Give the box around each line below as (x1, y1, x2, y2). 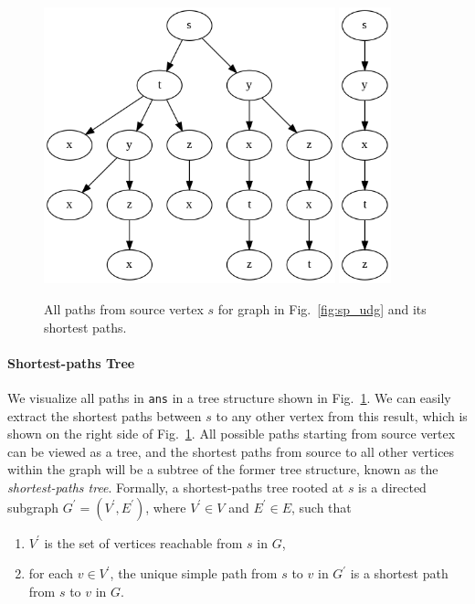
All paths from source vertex (44, 299, 204, 318)
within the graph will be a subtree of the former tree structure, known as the (7, 460, 438, 479)
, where (145, 497, 186, 516)
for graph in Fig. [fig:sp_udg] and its (217, 299, 427, 318)
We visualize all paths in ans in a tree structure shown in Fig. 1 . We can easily (7, 387, 451, 407)
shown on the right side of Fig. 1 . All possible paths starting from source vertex (7, 424, 456, 443)
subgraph (7, 497, 59, 516)
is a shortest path (350, 564, 449, 583)
